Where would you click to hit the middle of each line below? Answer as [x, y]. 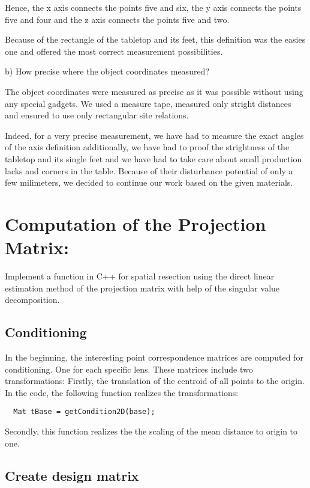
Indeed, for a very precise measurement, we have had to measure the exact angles [154, 135]
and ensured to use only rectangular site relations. [97, 115]
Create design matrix [72, 475]
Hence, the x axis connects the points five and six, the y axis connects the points [153, 7]
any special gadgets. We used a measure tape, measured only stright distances [148, 103]
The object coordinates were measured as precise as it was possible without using [154, 91]
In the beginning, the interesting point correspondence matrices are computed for [154, 357]
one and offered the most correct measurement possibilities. [114, 51]
